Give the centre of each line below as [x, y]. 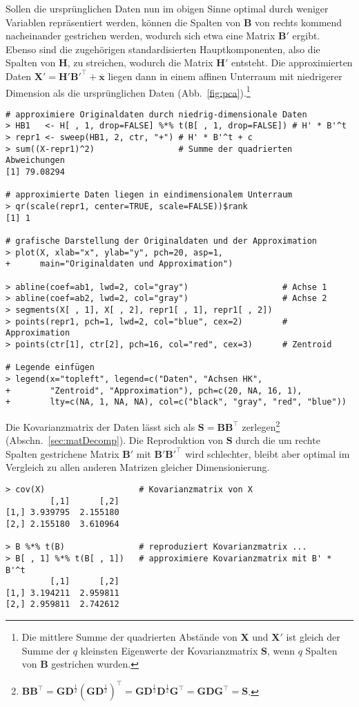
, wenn [281, 650]
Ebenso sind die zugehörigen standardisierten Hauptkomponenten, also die [163, 49]
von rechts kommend [298, 22]
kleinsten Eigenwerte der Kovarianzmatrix [169, 650]
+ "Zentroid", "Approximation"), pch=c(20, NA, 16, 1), [154, 390]
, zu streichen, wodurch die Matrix [140, 62]
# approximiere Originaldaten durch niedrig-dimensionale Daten [156, 114]
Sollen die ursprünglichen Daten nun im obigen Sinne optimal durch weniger [167, 8]
